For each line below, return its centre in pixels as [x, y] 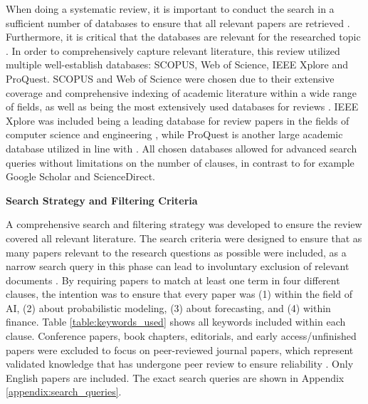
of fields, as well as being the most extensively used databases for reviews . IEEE [182, 107]
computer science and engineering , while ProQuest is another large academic [174, 134]
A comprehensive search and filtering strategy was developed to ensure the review [184, 224]
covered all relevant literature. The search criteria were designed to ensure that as [184, 238]
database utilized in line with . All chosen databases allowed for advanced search [182, 148]
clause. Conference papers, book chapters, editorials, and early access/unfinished [181, 336]
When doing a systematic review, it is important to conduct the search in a [170, 9]
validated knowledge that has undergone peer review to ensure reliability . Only [180, 364]
